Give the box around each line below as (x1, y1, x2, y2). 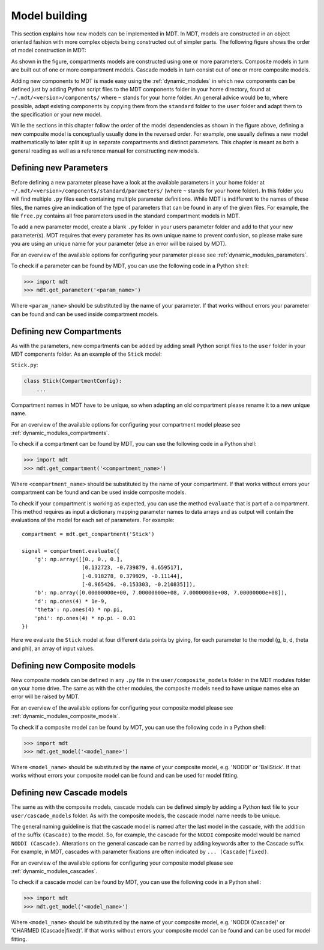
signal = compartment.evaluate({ (22, 547, 120, 554)
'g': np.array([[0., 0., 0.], (34, 556, 123, 562)
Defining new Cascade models (11, 788, 128, 798)
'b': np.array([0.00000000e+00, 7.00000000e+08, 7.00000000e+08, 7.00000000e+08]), (34, 589, 288, 596)
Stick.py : (11, 361, 38, 369)
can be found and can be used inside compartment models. (11, 310, 159, 318)
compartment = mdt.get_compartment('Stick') (22, 531, 155, 537)
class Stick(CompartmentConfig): (23, 377, 122, 385)
